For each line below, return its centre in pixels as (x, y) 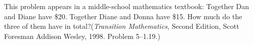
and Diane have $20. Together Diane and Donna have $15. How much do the (123, 16)
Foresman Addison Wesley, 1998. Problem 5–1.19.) (82, 36)
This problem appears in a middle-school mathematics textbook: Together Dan (127, 6)
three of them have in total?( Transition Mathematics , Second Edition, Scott (122, 26)
